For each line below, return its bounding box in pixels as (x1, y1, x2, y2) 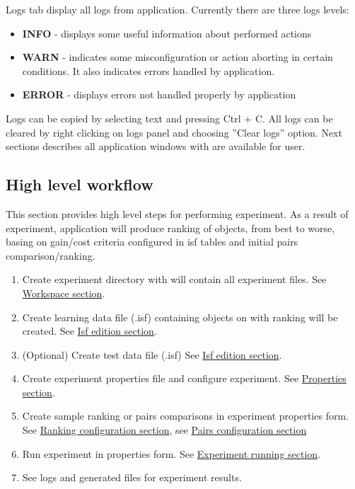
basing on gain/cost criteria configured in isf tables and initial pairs (6, 234, 298, 249)
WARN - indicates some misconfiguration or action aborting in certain (22, 50, 333, 64)
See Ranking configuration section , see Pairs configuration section (22, 422, 307, 437)
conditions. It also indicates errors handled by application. (22, 63, 275, 78)
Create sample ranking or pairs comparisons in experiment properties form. (22, 408, 349, 423)
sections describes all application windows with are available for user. (6, 139, 305, 154)
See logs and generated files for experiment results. (22, 470, 242, 485)
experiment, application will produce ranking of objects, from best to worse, (6, 220, 335, 235)
